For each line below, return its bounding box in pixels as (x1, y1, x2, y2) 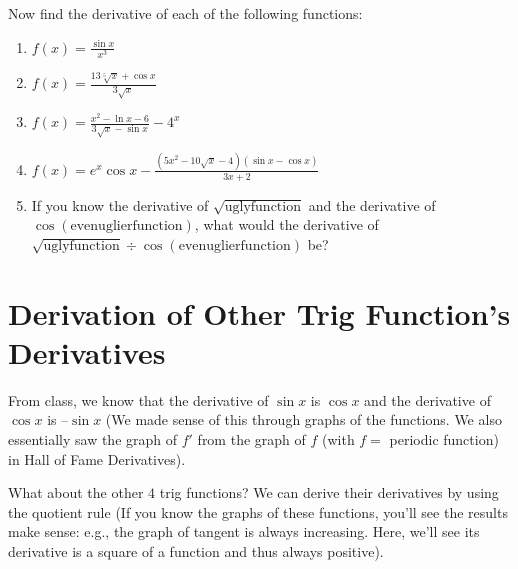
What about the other (8, 482, 144, 503)
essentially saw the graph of (8, 428, 178, 449)
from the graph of (197, 428, 306, 449)
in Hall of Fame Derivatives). (8, 448, 186, 469)
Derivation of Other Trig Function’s (8, 292, 511, 333)
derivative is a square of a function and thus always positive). (8, 540, 384, 561)
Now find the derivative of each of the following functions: (8, 3, 363, 23)
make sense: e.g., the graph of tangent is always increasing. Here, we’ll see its (8, 521, 480, 542)
